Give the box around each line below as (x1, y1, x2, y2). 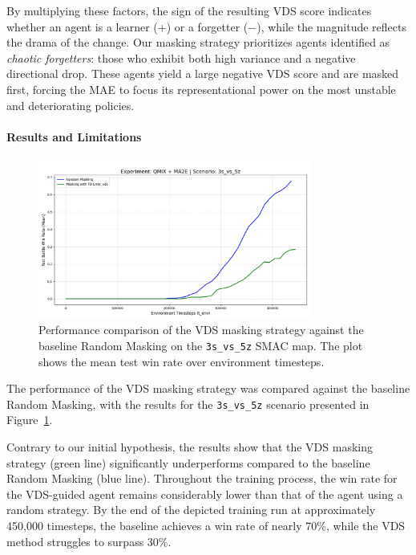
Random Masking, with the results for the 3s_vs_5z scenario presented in (6, 395, 370, 412)
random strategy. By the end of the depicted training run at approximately (6, 501, 376, 518)
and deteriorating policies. (6, 96, 135, 113)
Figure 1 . (6, 411, 53, 428)
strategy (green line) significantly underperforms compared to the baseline (6, 454, 370, 471)
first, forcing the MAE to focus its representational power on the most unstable (6, 80, 396, 97)
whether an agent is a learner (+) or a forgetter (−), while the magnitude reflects (6, 18, 406, 35)
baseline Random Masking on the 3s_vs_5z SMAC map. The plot (38, 337, 363, 353)
